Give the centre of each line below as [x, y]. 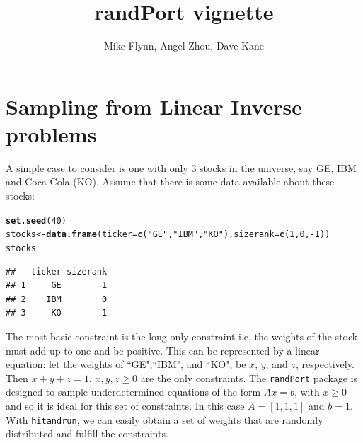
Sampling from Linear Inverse [154, 106]
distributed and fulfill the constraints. [87, 433]
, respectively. [325, 364]
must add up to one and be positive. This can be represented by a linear [163, 350]
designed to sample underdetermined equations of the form [133, 392]
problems [51, 133]
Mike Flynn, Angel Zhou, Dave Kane [184, 46]
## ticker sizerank [57, 271]
